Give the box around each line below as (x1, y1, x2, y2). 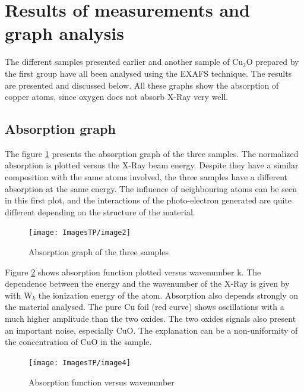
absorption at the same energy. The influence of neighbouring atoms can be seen (5, 182, 297, 195)
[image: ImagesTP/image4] (28, 358, 131, 367)
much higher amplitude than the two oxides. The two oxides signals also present (5, 312, 296, 325)
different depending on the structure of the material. (5, 205, 195, 218)
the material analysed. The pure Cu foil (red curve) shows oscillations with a (5, 300, 284, 313)
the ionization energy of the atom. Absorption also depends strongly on (38, 288, 299, 301)
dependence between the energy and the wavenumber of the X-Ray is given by (5, 277, 290, 290)
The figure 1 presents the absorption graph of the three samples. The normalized (5, 147, 299, 159)
